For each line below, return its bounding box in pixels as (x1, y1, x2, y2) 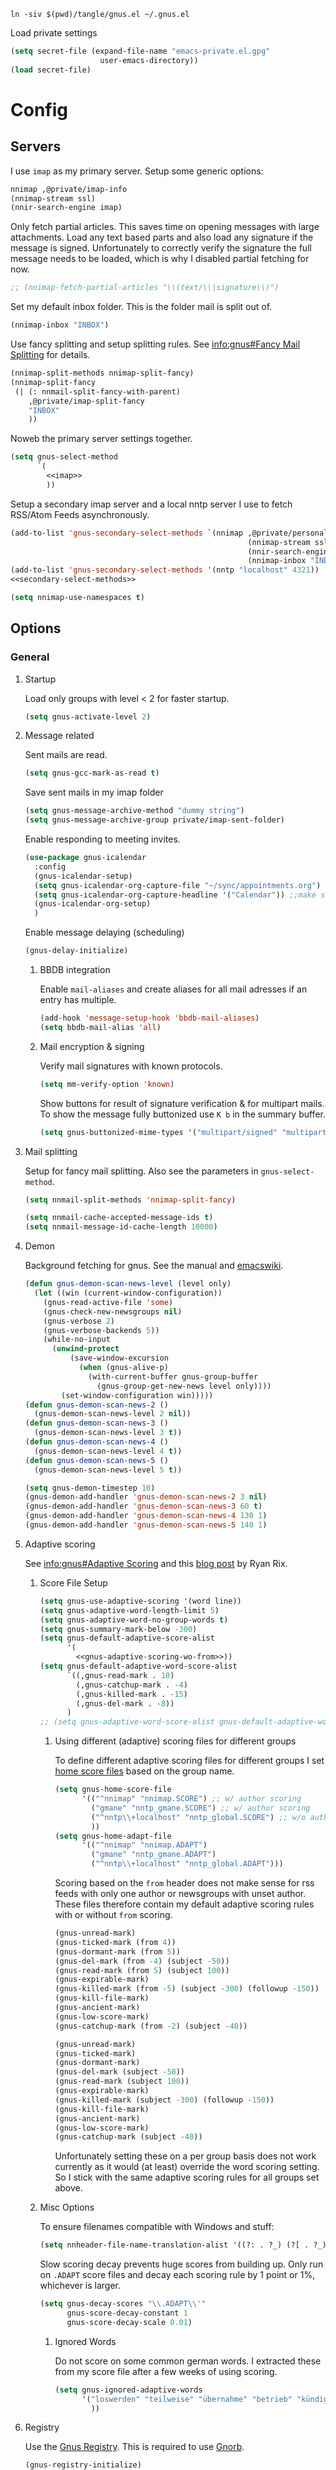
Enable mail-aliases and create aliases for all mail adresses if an (39, 983, 308, 995)
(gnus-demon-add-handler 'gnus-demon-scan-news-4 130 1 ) (24, 1511, 268, 1521)
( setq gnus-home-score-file (54, 1785, 172, 1795)
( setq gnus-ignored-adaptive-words (54, 2385, 203, 2395)
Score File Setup (39, 1576, 108, 1589)
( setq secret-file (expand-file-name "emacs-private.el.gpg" (10, 46, 271, 56)
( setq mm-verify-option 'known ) (39, 1079, 175, 1089)
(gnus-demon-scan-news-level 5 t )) (34, 1465, 183, 1475)
